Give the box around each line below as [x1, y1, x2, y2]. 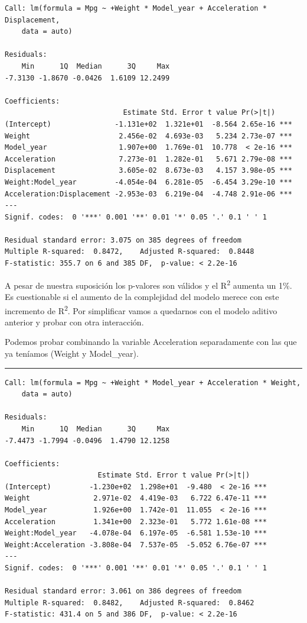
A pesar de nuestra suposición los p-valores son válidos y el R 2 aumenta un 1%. [5, 277, 292, 291]
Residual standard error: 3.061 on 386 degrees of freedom [5, 587, 241, 596]
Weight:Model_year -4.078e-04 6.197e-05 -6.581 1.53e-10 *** [5, 529, 267, 538]
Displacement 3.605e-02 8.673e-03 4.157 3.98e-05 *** [5, 166, 292, 175]
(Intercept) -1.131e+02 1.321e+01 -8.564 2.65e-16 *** [5, 120, 292, 128]
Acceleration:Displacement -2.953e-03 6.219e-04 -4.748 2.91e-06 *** [5, 189, 292, 198]
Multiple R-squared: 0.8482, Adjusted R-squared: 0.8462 [5, 598, 254, 607]
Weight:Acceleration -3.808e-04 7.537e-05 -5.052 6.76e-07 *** [5, 540, 267, 549]
